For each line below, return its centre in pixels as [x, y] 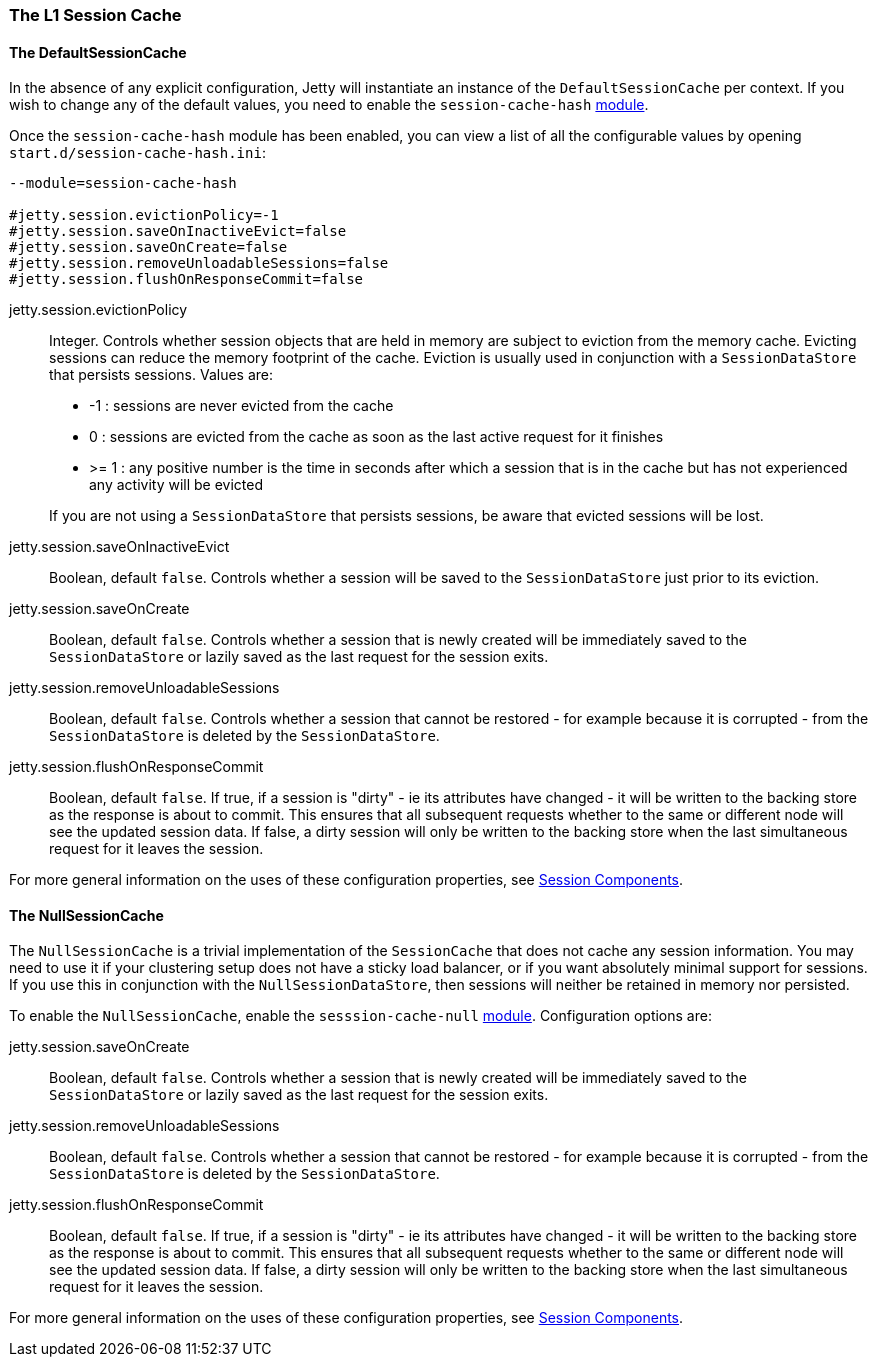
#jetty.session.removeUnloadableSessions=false [199, 263]
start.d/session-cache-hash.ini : [137, 153]
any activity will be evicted [176, 485]
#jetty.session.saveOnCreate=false [148, 247]
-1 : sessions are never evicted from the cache [241, 406]
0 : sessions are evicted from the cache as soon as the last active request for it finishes [376, 437]
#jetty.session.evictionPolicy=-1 [144, 215]
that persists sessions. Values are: [161, 375]
